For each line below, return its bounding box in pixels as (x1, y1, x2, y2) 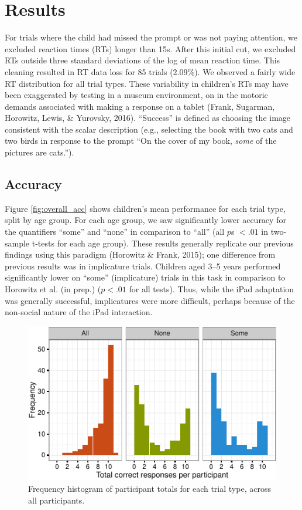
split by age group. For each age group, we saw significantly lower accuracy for (5, 214, 286, 226)
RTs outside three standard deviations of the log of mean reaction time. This (5, 54, 280, 66)
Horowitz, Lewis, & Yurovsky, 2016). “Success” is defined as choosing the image (5, 112, 291, 124)
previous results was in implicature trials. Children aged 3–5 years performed (5, 259, 281, 272)
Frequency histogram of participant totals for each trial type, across (28, 482, 271, 494)
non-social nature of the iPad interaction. (5, 306, 153, 318)
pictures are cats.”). (5, 146, 74, 158)
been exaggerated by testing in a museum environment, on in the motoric (5, 89, 268, 101)
